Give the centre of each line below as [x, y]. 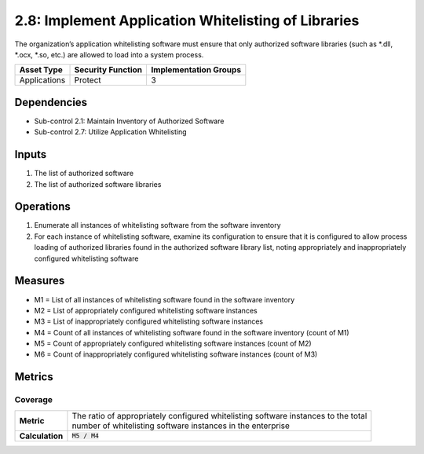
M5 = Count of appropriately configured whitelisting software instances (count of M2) [173, 344]
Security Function [108, 70]
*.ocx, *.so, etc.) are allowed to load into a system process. [109, 54]
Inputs [31, 154]
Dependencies [51, 102]
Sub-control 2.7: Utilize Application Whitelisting [111, 132]
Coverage [34, 400]
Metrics [34, 377]
